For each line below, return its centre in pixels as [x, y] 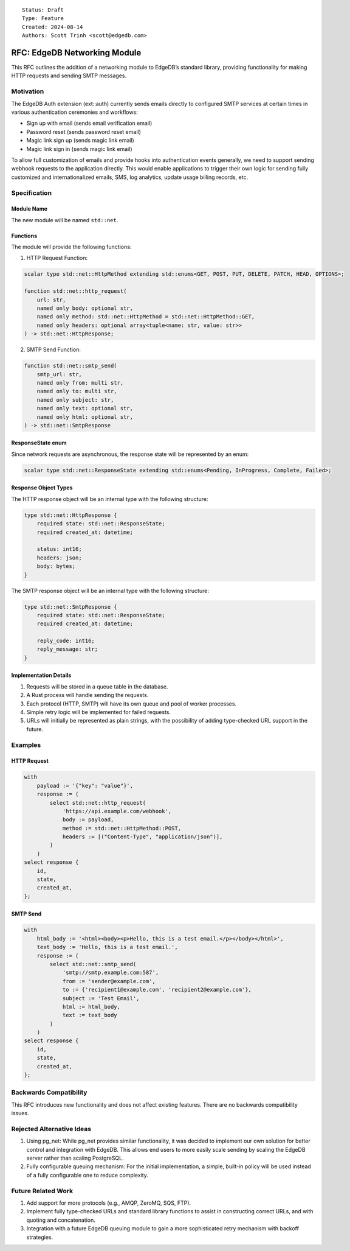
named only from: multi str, [80, 383]
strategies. [40, 1237]
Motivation [28, 91]
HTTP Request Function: [57, 258]
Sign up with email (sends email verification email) [89, 123]
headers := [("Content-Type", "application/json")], [142, 837]
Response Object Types [42, 488]
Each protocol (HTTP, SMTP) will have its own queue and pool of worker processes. [132, 704]
